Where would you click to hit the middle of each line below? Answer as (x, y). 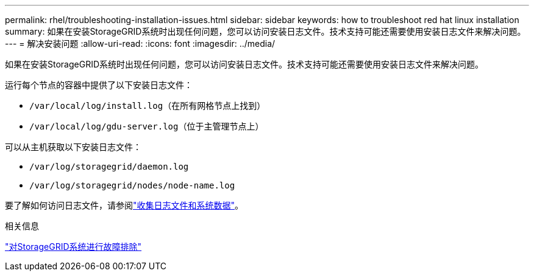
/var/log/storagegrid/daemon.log (109, 167)
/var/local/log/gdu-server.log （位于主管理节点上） (147, 126)
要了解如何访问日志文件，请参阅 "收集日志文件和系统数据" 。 (124, 205)
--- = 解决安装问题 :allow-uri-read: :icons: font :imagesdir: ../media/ (140, 43)
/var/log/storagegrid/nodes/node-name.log (132, 185)
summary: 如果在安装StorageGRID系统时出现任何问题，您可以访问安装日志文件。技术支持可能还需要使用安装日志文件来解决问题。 (265, 31)
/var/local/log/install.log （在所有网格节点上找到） (148, 105)
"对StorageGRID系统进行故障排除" (73, 247)
